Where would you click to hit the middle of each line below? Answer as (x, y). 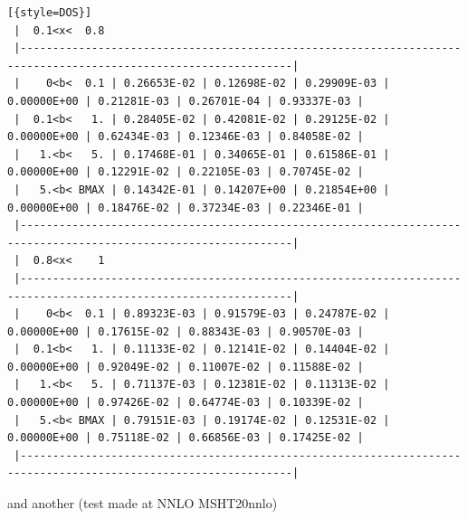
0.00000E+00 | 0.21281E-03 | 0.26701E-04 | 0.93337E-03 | (186, 101)
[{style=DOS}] (50, 13)
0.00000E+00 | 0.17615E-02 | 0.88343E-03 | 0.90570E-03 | (186, 331)
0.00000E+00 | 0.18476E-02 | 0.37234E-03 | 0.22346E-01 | (186, 208)
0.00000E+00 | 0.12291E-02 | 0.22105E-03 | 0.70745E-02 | (186, 172)
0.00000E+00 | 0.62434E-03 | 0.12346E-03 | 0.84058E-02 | (186, 137)
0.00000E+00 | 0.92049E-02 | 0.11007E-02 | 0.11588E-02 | (186, 367)
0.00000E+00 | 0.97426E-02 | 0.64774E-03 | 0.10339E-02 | (186, 403)
